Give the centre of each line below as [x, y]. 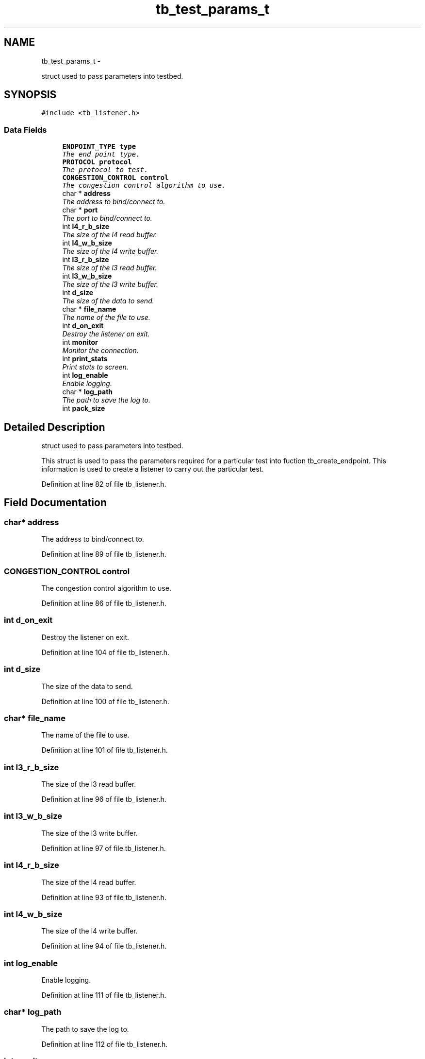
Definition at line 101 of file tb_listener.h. [105, 750]
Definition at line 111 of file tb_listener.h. [104, 995]
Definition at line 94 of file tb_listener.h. [104, 946]
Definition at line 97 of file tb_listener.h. [104, 848]
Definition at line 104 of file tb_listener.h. [106, 652]
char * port [80, 210]
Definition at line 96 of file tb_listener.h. [104, 799]
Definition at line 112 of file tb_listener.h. [105, 1044]
